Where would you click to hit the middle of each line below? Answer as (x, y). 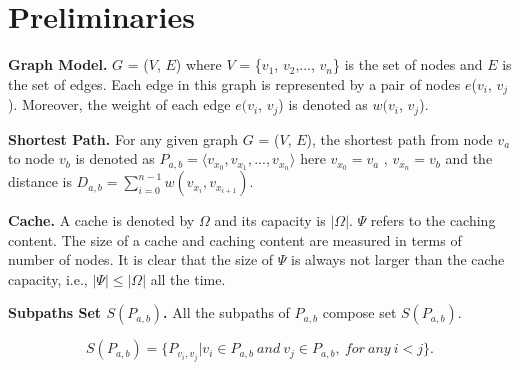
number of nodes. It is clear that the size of (141, 259)
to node (31, 158)
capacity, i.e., (48, 278)
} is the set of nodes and (407, 64)
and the (469, 158)
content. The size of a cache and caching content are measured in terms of (235, 239)
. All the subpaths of (226, 312)
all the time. (188, 278)
